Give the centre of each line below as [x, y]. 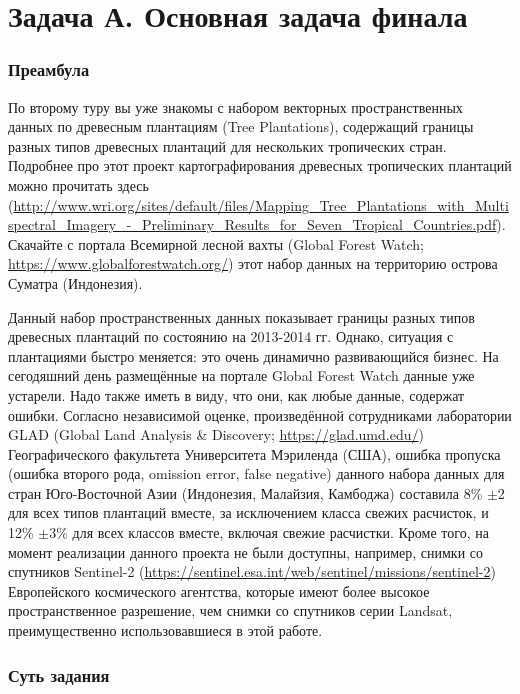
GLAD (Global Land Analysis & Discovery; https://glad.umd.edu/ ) [216, 434]
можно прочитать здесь [78, 184]
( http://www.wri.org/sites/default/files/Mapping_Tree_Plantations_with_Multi [258, 204]
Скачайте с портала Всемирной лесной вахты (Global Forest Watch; [216, 243]
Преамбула [49, 69]
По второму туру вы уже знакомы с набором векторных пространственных [235, 106]
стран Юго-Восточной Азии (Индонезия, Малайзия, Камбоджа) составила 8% [245, 492]
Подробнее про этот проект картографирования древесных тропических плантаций [260, 165]
